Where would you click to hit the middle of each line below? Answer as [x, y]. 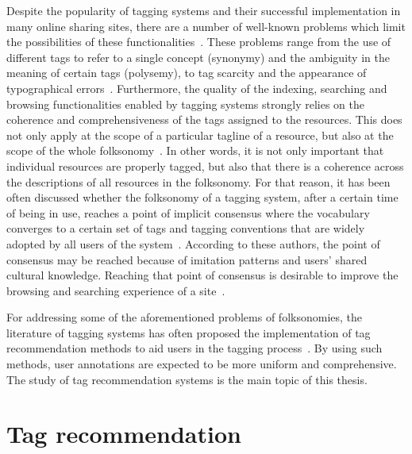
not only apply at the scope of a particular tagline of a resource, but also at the [200, 135]
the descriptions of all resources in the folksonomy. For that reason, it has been [198, 181]
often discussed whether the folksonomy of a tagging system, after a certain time [202, 197]
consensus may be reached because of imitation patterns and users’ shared [187, 259]
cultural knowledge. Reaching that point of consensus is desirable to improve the [202, 275]
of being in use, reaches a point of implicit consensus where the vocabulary [188, 212]
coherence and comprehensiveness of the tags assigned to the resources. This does [204, 119]
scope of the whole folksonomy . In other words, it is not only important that [195, 150]
